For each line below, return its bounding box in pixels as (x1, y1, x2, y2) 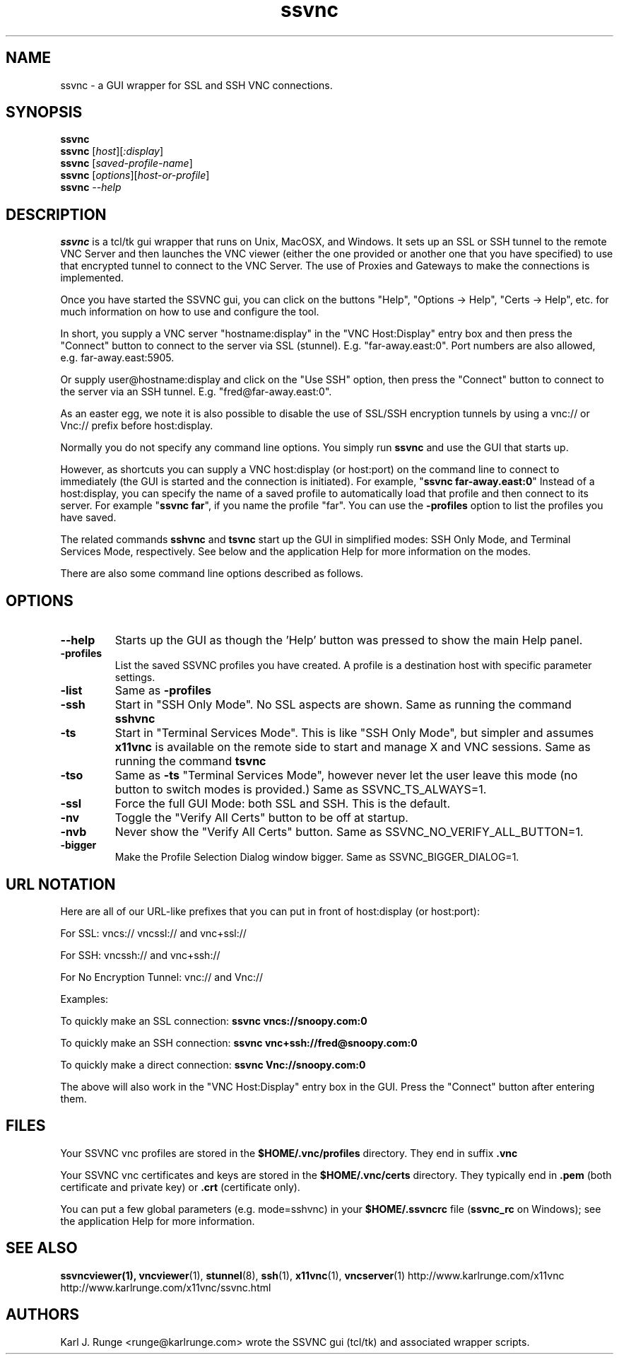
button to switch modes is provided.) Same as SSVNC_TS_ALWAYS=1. (114, 782, 487, 797)
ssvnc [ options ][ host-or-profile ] (60, 169, 210, 182)
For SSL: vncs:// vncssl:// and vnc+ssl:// (60, 926, 247, 939)
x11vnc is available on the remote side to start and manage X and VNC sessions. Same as (114, 740, 591, 755)
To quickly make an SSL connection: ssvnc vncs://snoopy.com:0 (60, 1014, 367, 1027)
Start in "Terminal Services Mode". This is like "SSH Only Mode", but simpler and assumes (114, 726, 594, 740)
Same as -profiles (114, 683, 211, 698)
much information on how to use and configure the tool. (60, 306, 319, 318)
